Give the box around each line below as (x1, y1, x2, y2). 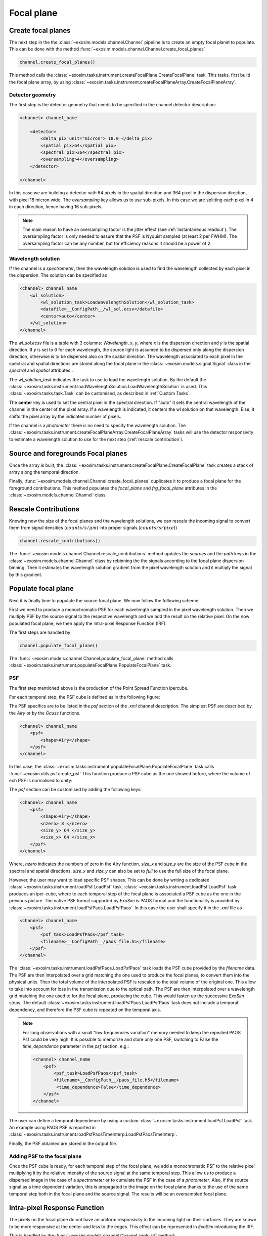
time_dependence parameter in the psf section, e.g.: (22, 1043, 129, 1049)
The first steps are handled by (9, 629, 71, 635)
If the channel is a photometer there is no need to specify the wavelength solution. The (9, 422, 186, 428)
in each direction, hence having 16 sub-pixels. (9, 204, 103, 210)
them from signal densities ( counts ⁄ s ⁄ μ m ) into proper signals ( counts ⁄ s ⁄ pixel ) (9, 525, 178, 531)
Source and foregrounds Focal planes (9, 449, 128, 457)
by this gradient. (9, 572, 43, 577)
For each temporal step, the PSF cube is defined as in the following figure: (9, 694, 160, 700)
